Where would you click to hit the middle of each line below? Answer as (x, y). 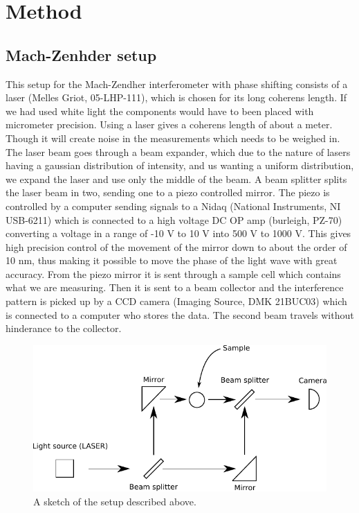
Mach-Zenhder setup (81, 54)
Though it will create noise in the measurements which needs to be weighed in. (173, 138)
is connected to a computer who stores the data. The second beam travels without (180, 314)
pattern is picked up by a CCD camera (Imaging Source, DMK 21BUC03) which (176, 301)
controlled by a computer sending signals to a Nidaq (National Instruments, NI (173, 206)
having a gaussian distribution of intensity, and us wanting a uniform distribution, (180, 165)
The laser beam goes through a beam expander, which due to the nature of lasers (178, 151)
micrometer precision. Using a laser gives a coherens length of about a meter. (169, 124)
